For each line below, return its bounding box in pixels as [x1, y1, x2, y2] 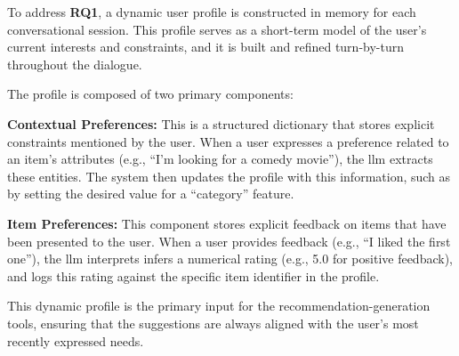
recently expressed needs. [7, 331, 144, 350]
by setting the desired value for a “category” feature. [7, 184, 294, 203]
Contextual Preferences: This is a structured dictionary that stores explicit [7, 114, 435, 133]
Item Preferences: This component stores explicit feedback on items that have [7, 214, 447, 232]
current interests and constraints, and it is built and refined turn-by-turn [7, 37, 404, 56]
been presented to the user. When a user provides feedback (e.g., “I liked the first [7, 231, 451, 250]
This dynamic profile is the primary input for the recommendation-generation [7, 296, 431, 315]
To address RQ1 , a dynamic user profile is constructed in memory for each [7, 3, 416, 20]
